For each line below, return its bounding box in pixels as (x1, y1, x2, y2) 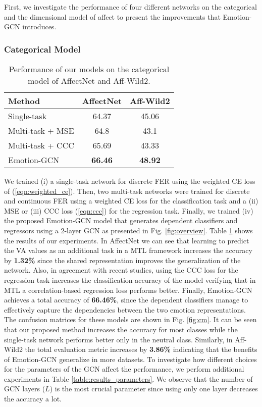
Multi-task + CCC (8, 139, 74, 151)
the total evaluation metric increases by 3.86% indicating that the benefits (25, 344, 257, 354)
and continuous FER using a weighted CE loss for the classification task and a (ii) (4, 195, 258, 206)
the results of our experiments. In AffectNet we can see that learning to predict (4, 235, 249, 245)
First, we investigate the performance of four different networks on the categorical (4, 2, 257, 12)
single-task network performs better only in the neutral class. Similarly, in (4, 334, 233, 344)
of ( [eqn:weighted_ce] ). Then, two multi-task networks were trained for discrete (4, 185, 250, 196)
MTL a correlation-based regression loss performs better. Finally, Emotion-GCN (4, 284, 252, 295)
